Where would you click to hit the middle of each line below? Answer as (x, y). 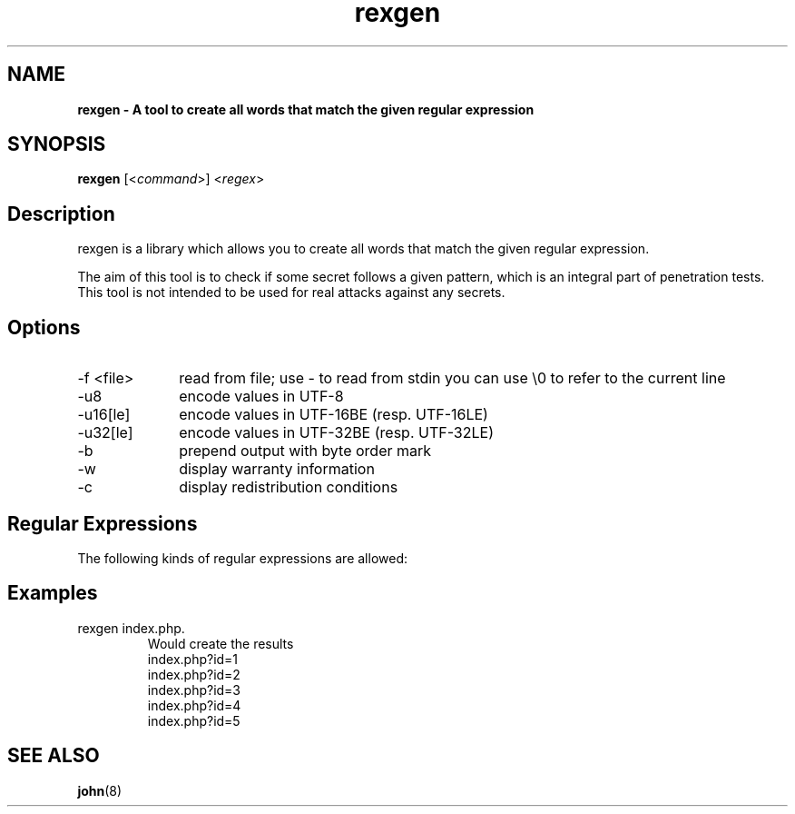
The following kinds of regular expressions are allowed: (243, 558)
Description (61, 213)
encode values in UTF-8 (261, 397)
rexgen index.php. (131, 628)
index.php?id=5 (194, 720)
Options (44, 327)
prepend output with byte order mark (305, 451)
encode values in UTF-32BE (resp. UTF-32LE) (337, 433)
